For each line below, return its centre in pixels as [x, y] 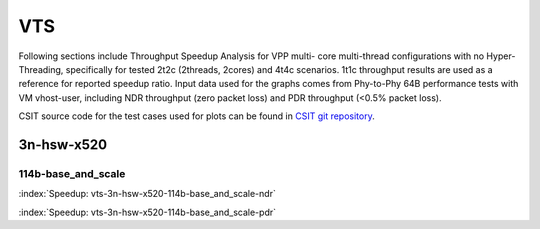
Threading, [41, 69]
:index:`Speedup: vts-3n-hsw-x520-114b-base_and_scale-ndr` [147, 194]
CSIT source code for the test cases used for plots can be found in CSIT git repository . [196, 116]
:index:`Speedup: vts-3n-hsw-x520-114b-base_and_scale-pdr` [147, 212]
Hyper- [501, 56]
